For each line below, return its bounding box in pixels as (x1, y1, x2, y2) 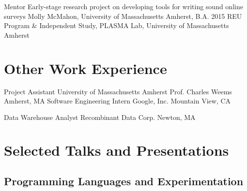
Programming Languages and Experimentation (4, 174, 244, 189)
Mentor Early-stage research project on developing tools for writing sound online (4, 1, 243, 11)
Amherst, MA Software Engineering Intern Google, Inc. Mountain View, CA (4, 96, 231, 106)
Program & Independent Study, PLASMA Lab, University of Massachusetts (4, 20, 229, 30)
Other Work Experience (4, 58, 167, 78)
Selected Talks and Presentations (4, 140, 229, 160)
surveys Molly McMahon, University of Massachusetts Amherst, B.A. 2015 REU (4, 11, 242, 21)
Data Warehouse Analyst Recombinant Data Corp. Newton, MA (4, 112, 196, 122)
